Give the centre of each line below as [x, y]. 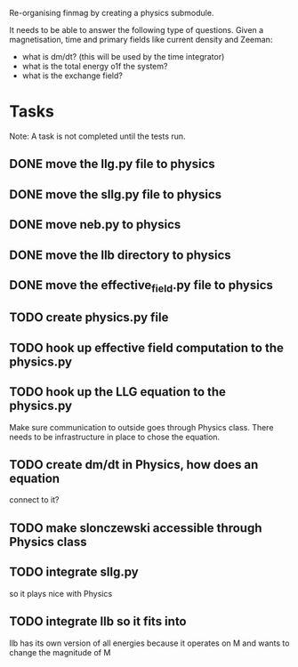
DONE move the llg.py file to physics [112, 164]
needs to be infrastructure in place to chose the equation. [115, 437]
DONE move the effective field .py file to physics [141, 286]
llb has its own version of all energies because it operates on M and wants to [149, 643]
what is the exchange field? [72, 76]
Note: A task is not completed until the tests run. [97, 136]
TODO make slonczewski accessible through [136, 528]
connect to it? [34, 500]
